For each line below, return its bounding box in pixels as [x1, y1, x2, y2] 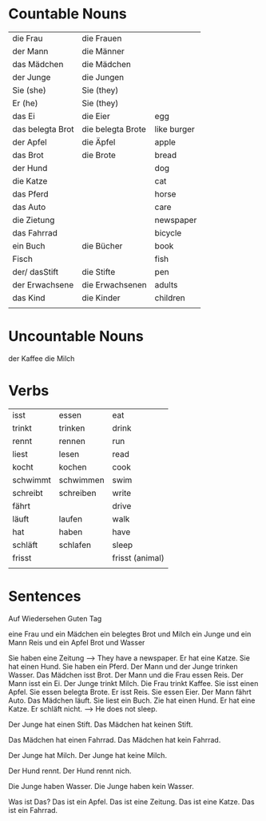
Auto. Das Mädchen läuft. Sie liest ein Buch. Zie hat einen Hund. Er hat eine [8, 696, 256, 705]
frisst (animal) [112, 552, 165, 563]
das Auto [12, 201, 46, 212]
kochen [58, 461, 87, 472]
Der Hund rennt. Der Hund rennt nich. [8, 766, 132, 775]
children [154, 292, 185, 303]
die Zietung [12, 214, 55, 225]
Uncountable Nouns [8, 327, 144, 346]
